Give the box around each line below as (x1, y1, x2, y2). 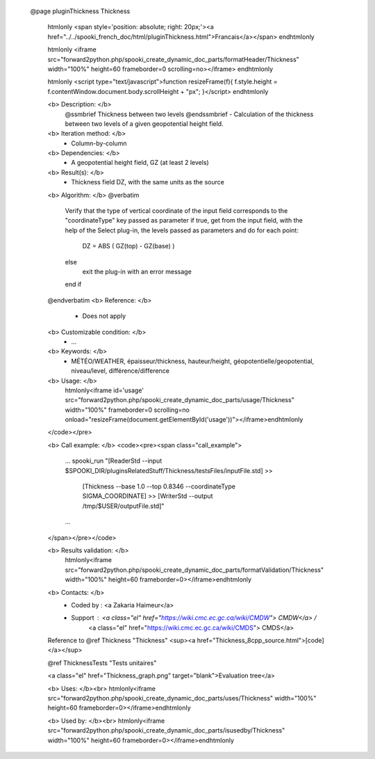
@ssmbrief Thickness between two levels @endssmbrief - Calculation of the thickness (65, 110, 314, 118)
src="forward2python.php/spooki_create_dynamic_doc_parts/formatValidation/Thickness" (65, 566, 324, 574)
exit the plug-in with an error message (82, 267, 192, 275)
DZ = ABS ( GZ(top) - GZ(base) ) (82, 242, 175, 250)
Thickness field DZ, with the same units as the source (71, 178, 225, 186)
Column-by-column (71, 139, 127, 147)
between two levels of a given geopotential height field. (65, 119, 224, 128)
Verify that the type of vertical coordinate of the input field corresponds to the (65, 207, 288, 215)
